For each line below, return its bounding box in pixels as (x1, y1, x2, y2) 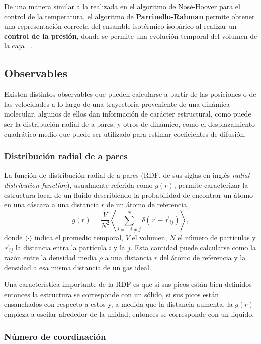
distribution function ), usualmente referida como (4, 179, 153, 190)
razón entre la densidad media (4, 252, 97, 263)
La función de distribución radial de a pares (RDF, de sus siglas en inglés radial (4, 169, 250, 180)
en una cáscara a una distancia (4, 199, 99, 210)
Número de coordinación (4, 330, 106, 342)
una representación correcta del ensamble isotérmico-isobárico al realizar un (4, 21, 237, 31)
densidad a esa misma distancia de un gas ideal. (4, 262, 151, 272)
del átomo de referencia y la (159, 252, 246, 263)
